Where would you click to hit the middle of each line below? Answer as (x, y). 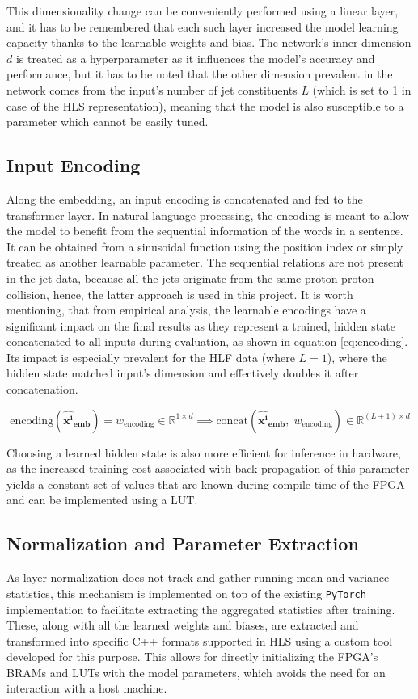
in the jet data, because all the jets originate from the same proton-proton (190, 278)
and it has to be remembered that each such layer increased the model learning (203, 26)
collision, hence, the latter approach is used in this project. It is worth (180, 294)
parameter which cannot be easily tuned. (108, 122)
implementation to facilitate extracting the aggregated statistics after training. (201, 609)
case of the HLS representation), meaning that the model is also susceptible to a (205, 105)
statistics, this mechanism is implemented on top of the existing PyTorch (186, 593)
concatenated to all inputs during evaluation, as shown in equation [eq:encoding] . (207, 341)
